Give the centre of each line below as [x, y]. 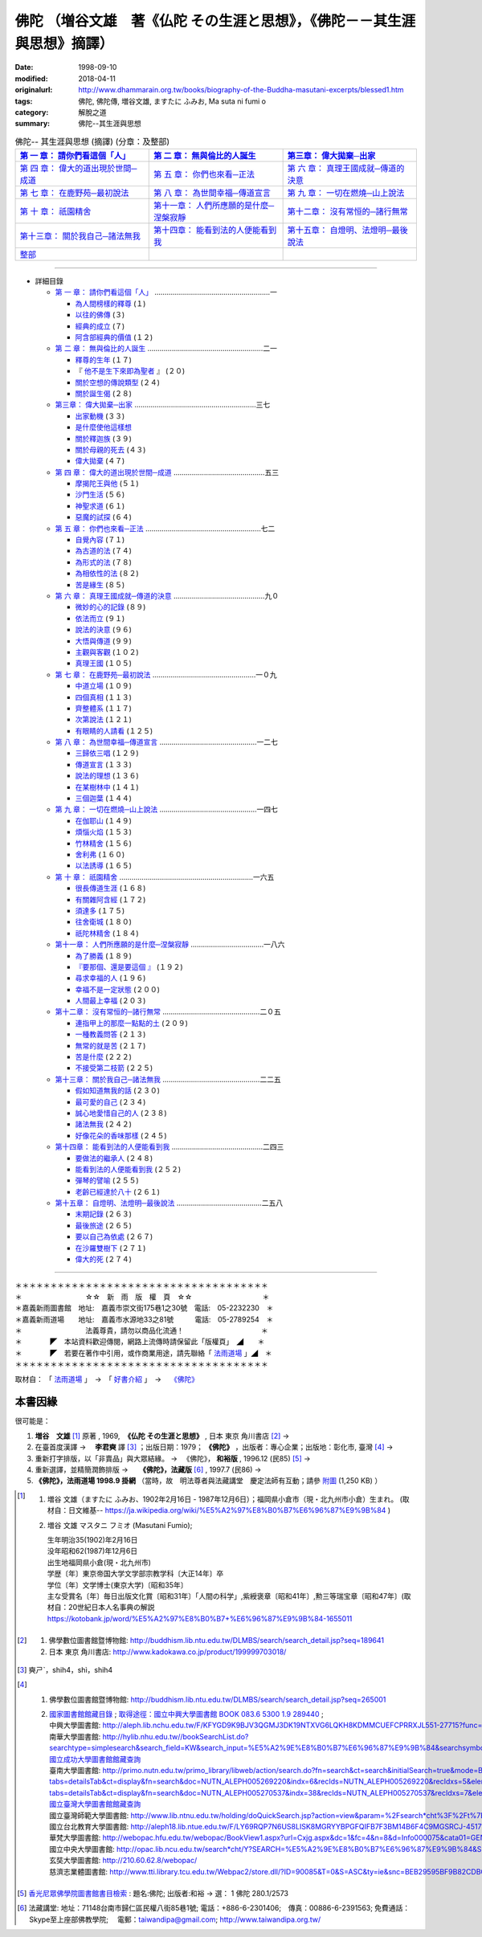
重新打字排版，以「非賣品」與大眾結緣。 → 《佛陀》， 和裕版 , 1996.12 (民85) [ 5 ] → [173, 1458]
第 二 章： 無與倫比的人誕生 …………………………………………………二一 [166, 349]
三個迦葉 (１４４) [104, 799]
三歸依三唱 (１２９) [107, 753]
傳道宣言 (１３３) [104, 764]
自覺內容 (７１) [100, 540]
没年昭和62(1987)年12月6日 [92, 1551]
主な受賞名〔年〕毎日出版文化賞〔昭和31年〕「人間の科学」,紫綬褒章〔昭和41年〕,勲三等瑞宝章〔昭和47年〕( [226, 1596]
